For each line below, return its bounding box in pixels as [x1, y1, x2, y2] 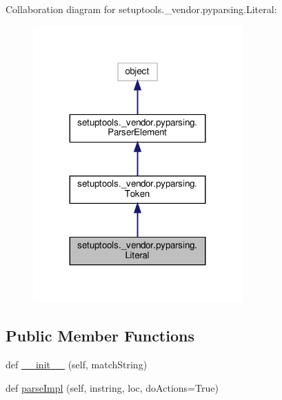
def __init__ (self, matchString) [6, 357, 148, 372]
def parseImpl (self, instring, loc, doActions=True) [6, 380, 219, 394]
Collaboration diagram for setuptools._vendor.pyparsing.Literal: [6, 2, 277, 16]
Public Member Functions [6, 325, 194, 346]
